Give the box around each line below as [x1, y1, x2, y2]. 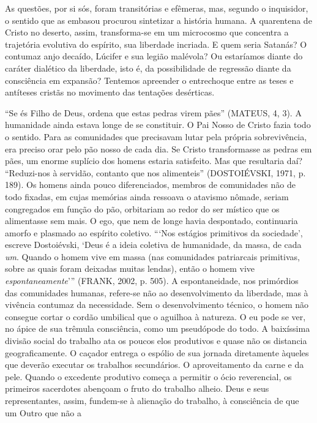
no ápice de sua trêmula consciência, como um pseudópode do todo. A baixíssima [5, 322, 310, 335]
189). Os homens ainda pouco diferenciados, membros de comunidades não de [5, 178, 296, 191]
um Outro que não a [5, 406, 81, 419]
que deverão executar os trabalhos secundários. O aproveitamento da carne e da [5, 358, 304, 371]
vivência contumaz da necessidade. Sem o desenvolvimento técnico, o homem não [5, 298, 308, 311]
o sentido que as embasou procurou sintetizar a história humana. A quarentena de [5, 13, 312, 26]
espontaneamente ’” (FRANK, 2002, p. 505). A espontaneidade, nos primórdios [5, 274, 299, 287]
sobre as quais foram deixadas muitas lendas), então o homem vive [5, 262, 255, 275]
